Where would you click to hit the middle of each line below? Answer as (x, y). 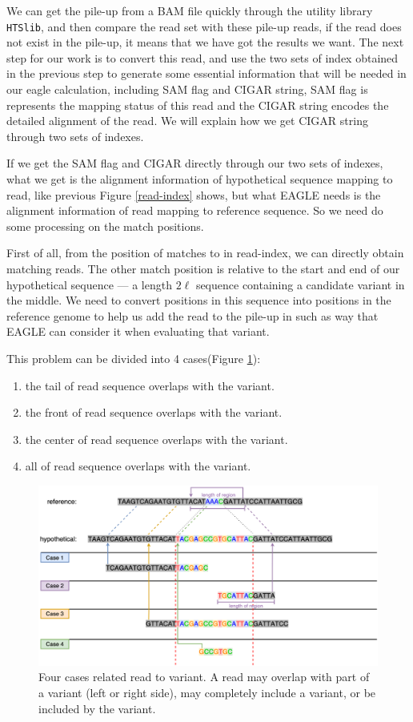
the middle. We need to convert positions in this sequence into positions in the (199, 300)
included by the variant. (97, 708)
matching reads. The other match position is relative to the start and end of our (203, 268)
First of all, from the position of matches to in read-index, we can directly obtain (205, 253)
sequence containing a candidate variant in (300, 284)
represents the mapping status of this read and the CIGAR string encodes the (198, 105)
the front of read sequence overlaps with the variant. (154, 412)
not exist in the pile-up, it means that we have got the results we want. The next (205, 42)
